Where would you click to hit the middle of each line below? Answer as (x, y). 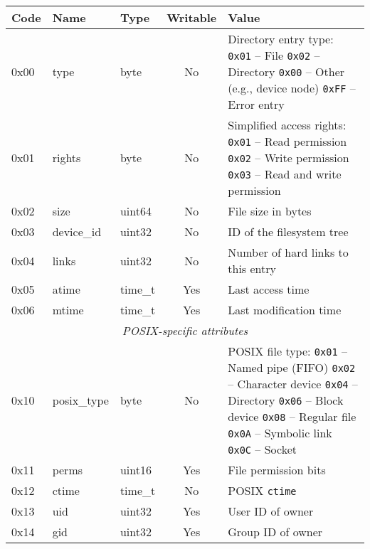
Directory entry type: (281, 39)
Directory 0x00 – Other (286, 71)
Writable (192, 17)
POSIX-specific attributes (185, 330)
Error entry (256, 104)
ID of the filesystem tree (288, 231)
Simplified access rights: (287, 125)
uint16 (136, 470)
